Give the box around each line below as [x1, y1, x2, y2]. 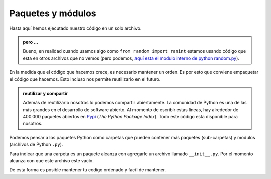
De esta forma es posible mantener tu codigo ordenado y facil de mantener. [9, 167, 166, 173]
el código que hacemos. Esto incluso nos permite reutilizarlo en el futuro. [9, 76, 161, 82]
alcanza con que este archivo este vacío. [9, 158, 94, 164]
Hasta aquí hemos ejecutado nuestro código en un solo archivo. [9, 25, 142, 31]
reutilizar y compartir [23, 90, 68, 96]
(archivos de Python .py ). [9, 141, 63, 148]
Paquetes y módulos [9, 8, 96, 19]
